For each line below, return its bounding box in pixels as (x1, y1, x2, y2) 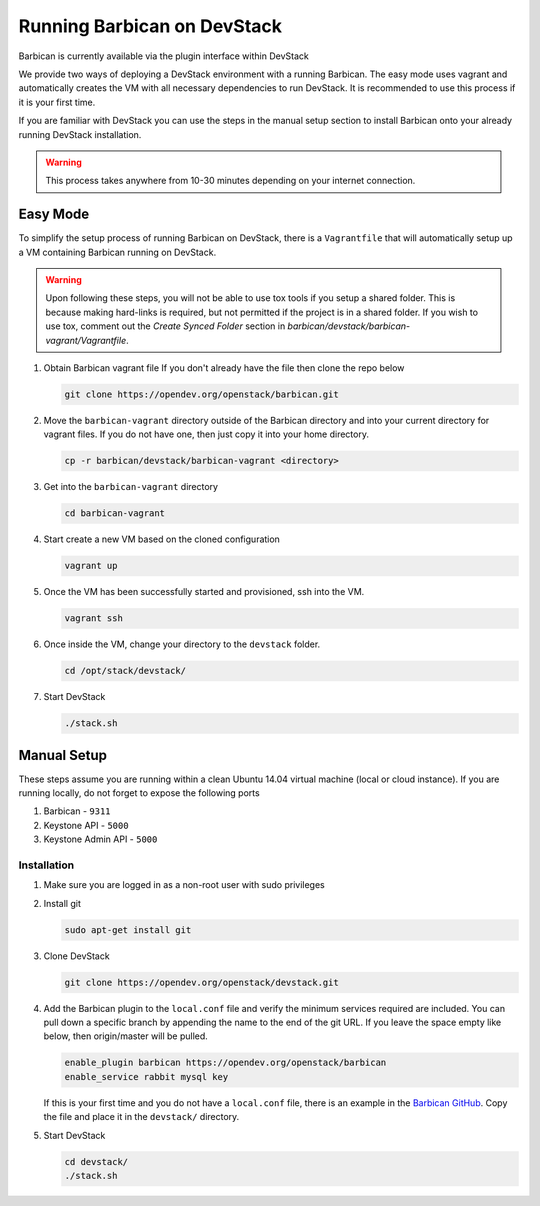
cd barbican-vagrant (64, 508, 165, 519)
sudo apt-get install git (64, 924, 192, 935)
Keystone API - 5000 (43, 819, 129, 831)
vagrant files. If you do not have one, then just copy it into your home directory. (43, 428, 370, 440)
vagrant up (64, 560, 118, 572)
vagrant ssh (64, 613, 124, 624)
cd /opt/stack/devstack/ (64, 665, 187, 677)
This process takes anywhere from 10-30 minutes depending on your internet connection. (45, 175, 416, 187)
